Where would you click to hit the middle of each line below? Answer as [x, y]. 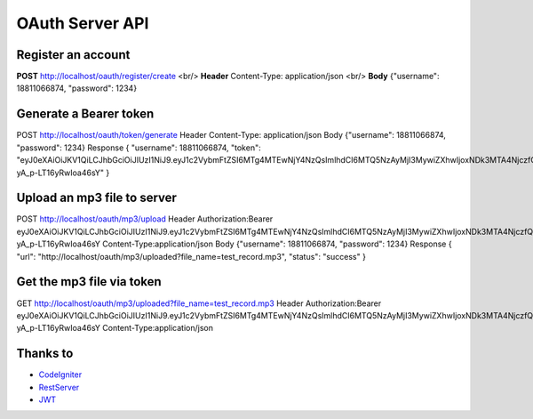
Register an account [73, 55]
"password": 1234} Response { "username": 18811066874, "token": [139, 148]
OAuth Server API [83, 23]
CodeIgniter [60, 375]
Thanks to [45, 354]
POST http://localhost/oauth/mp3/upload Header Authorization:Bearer [145, 219]
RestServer [59, 387]
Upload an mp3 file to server [97, 198]
